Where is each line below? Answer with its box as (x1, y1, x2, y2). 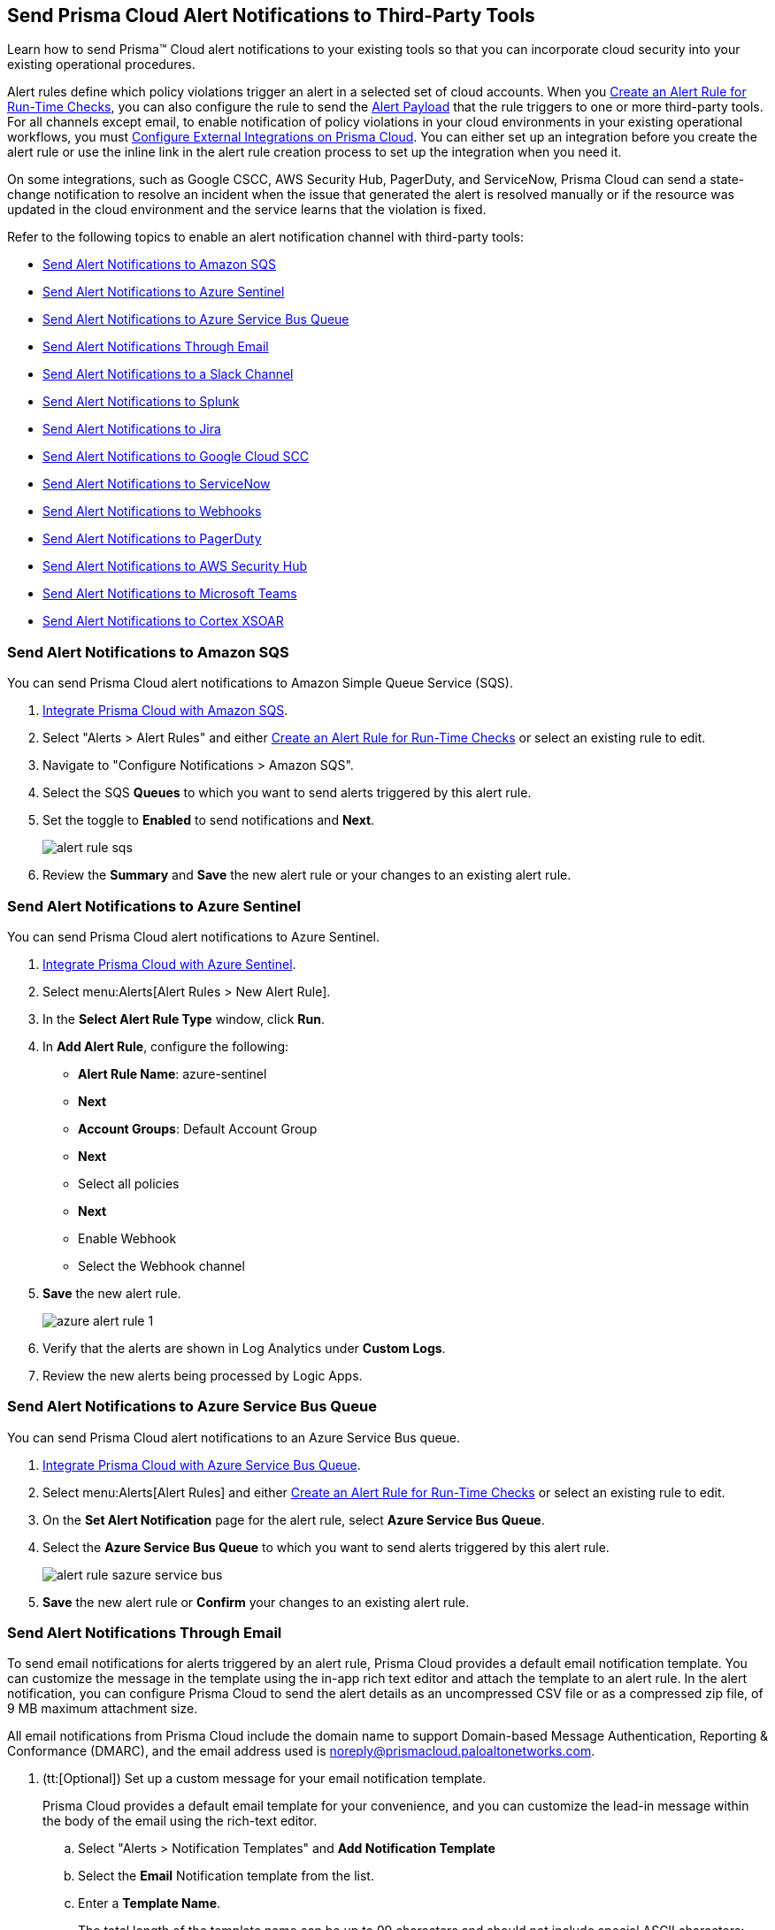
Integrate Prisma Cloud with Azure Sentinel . (42, 956, 296, 972)
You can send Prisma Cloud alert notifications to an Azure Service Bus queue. (7, 1429, 461, 1445)
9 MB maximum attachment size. (7, 1701, 198, 1717)
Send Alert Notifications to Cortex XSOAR (42, 613, 284, 629)
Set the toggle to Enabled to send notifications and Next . (42, 812, 375, 828)
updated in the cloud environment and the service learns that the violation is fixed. (7, 202, 487, 218)
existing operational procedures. (7, 57, 196, 73)
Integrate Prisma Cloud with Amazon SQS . (42, 703, 288, 719)
